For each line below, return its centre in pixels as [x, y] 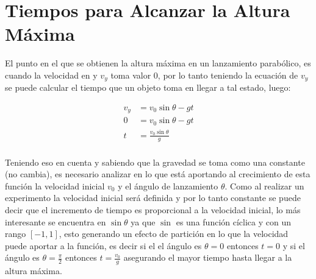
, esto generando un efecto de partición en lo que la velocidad [174, 234]
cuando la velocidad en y [51, 75]
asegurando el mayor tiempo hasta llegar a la [208, 257]
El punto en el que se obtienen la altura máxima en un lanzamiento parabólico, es [158, 63]
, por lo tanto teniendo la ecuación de [228, 75]
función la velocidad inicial [55, 185]
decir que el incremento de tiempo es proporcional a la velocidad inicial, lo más [153, 209]
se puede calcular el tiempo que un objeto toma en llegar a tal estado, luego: [148, 87]
